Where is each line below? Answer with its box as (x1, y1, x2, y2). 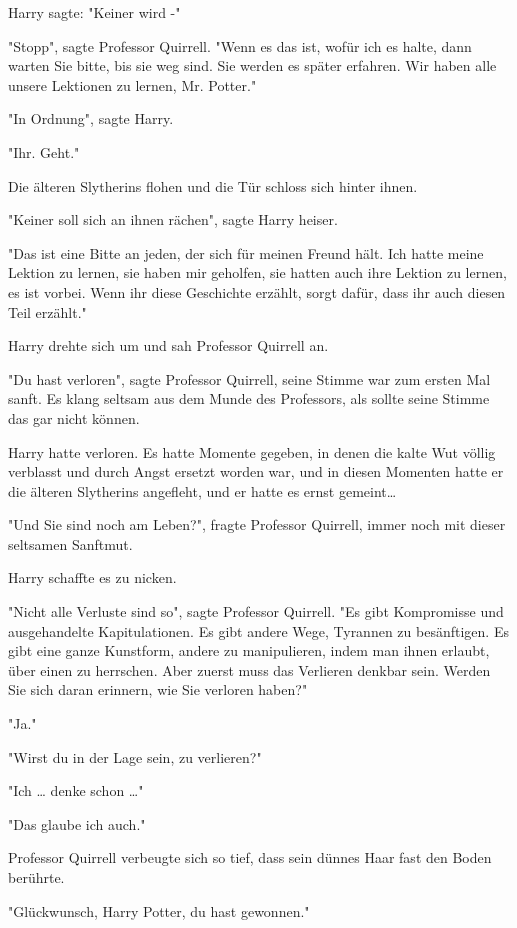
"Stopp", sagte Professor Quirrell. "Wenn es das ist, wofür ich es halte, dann (8, 35, 472, 56)
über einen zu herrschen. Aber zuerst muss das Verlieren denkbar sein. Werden (8, 659, 491, 680)
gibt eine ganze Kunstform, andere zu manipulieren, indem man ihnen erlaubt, (8, 640, 490, 661)
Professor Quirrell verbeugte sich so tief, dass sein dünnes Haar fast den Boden (8, 847, 492, 868)
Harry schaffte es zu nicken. (8, 567, 177, 588)
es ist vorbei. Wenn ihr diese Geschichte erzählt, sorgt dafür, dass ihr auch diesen (8, 281, 506, 302)
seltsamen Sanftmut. (8, 533, 133, 554)
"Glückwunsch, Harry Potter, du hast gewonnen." (8, 900, 310, 921)
